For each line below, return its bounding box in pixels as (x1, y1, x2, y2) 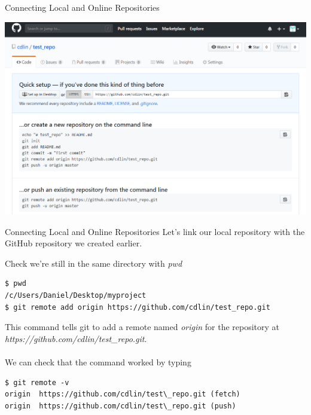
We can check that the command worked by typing (5, 355, 191, 368)
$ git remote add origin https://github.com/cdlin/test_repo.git (5, 303, 270, 312)
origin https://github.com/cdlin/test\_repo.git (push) (5, 401, 236, 410)
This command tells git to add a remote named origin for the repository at (5, 321, 280, 333)
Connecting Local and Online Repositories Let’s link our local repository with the (5, 225, 305, 237)
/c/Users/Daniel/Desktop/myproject (5, 291, 147, 300)
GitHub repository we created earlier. (5, 237, 142, 249)
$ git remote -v (5, 378, 69, 387)
